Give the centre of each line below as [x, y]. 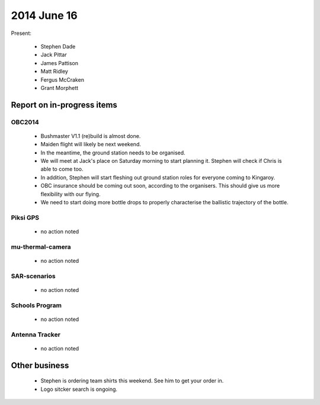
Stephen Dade [58, 46]
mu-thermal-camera [41, 247]
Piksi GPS [25, 217]
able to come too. [62, 169]
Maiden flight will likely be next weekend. [91, 144]
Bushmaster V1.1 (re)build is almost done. [91, 136]
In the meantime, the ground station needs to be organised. [113, 152]
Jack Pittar [54, 55]
